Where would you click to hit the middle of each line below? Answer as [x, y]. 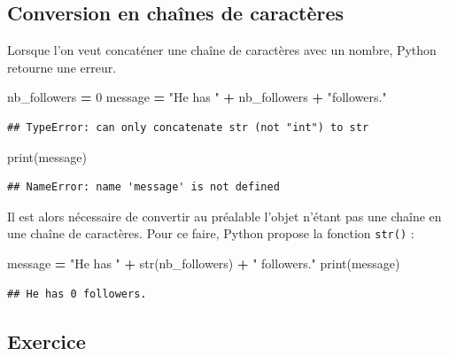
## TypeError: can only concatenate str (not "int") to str [188, 127]
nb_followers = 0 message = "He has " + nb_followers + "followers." [197, 97]
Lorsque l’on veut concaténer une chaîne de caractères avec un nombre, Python [222, 50]
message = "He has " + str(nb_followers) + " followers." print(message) [204, 263]
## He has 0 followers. [77, 294]
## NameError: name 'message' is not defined [143, 187]
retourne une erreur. [62, 67]
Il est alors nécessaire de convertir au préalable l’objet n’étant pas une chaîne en [224, 216]
